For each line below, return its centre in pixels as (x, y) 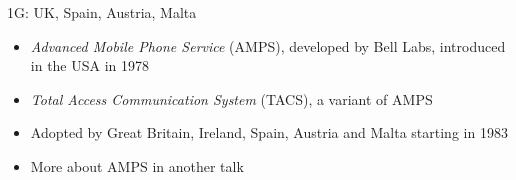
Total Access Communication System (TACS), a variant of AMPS (231, 98)
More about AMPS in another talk (137, 165)
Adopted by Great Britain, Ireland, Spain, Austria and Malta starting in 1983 (269, 132)
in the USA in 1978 (90, 65)
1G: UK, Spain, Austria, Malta (102, 12)
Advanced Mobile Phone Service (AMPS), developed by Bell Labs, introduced (268, 45)
